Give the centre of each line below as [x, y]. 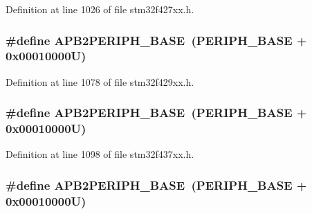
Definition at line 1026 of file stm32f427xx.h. [100, 9]
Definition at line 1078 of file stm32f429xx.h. [100, 81]
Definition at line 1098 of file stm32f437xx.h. [100, 154]
